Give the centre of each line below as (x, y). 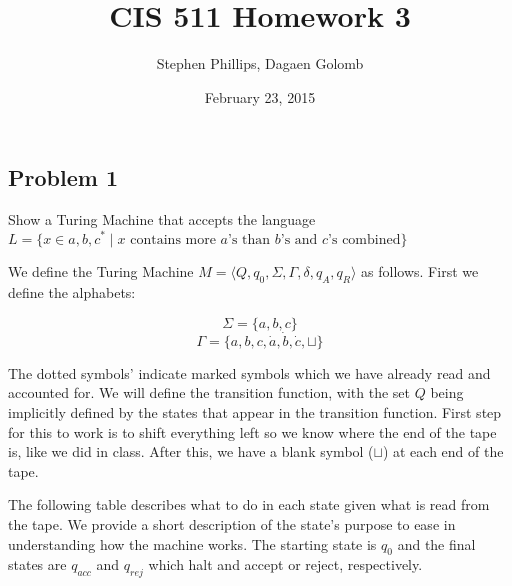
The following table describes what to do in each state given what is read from (249, 504)
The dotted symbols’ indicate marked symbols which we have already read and (249, 372)
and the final (436, 543)
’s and (299, 240)
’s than (249, 240)
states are (37, 564)
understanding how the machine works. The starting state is (192, 543)
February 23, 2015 (260, 96)
